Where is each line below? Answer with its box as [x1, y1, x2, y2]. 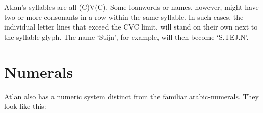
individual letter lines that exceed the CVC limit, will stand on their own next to [4, 21, 258, 32]
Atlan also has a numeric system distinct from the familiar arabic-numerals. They [4, 91, 259, 101]
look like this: [4, 101, 46, 111]
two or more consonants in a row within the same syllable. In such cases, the [4, 11, 244, 22]
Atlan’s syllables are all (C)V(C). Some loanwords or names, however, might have [4, 2, 259, 12]
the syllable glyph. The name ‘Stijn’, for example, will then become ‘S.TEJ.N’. [4, 31, 249, 42]
